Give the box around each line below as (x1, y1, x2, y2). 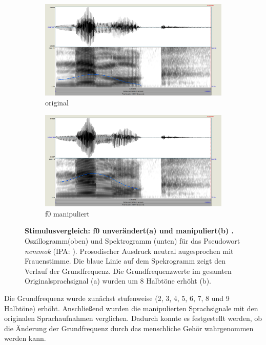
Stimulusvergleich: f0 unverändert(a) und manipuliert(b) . (25, 225, 234, 236)
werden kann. (4, 333, 46, 343)
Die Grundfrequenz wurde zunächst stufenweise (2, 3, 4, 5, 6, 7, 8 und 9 (4, 293, 230, 304)
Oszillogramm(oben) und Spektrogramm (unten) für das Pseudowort (25, 235, 240, 246)
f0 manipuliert (45, 208, 90, 219)
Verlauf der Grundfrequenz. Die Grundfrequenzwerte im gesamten (25, 265, 232, 276)
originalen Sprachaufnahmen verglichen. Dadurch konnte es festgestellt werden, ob (4, 313, 262, 324)
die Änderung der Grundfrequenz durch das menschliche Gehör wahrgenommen (4, 322, 254, 333)
